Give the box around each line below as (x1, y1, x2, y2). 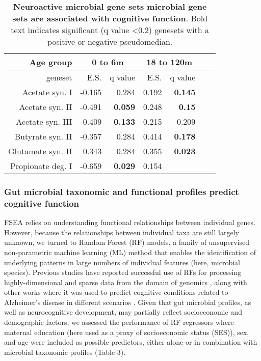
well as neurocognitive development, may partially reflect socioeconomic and (4, 307, 242, 317)
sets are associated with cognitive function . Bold (12, 12, 208, 24)
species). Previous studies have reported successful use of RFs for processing (4, 267, 242, 277)
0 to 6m (92, 56, 124, 68)
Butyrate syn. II (14, 130, 72, 142)
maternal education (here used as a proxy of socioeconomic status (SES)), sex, (4, 326, 249, 337)
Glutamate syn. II (8, 145, 72, 157)
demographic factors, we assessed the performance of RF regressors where (4, 317, 234, 327)
